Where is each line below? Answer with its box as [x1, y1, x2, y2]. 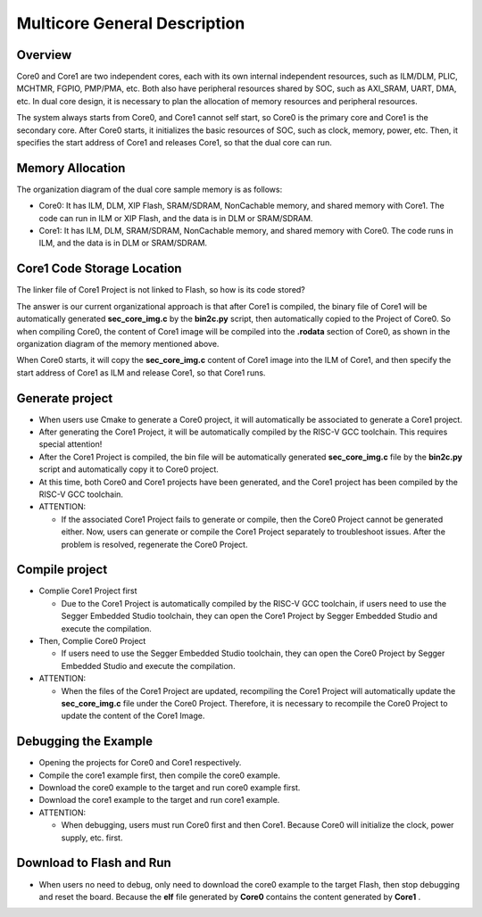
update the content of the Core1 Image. [61, 710, 205, 722]
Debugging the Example [16, 734, 154, 749]
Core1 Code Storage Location [16, 261, 182, 277]
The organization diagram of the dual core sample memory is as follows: [16, 184, 283, 194]
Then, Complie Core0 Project [38, 636, 146, 647]
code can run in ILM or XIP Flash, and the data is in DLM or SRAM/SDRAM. [38, 212, 313, 223]
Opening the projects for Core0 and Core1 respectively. [38, 757, 242, 768]
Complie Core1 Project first [38, 585, 137, 597]
